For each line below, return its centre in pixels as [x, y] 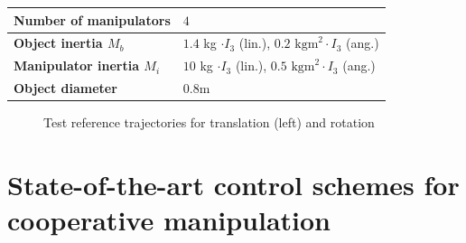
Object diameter [65, 88]
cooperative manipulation [169, 220]
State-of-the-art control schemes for [233, 184]
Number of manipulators [92, 19]
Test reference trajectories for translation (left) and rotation [209, 122]
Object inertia [58, 43]
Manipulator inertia [76, 65]
